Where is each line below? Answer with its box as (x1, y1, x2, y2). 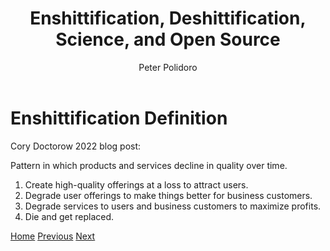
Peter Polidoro (138, 61, 198, 73)
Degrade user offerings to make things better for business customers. (24, 189, 313, 201)
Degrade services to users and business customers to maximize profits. (24, 200, 322, 212)
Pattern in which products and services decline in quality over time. (10, 159, 288, 171)
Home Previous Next (10, 230, 96, 242)
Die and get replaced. (24, 210, 115, 222)
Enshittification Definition (10, 107, 228, 129)
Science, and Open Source (55, 28, 281, 51)
